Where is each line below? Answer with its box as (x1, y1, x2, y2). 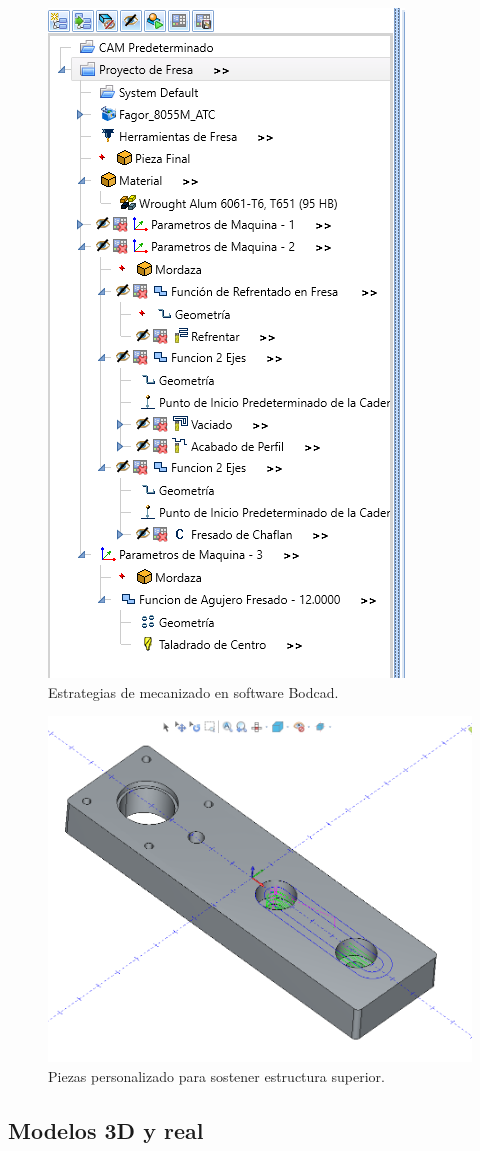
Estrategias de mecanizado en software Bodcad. (48, 681, 339, 702)
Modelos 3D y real (8, 1114, 204, 1145)
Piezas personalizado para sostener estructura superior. (48, 1065, 385, 1086)
